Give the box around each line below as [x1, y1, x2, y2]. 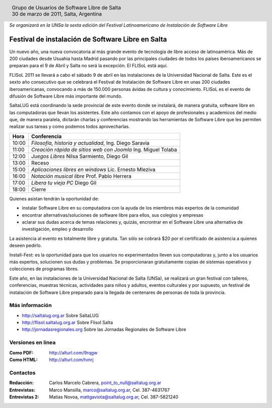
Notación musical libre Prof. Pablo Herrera [31, 172, 132, 179]
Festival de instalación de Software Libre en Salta [9, 35, 167, 44]
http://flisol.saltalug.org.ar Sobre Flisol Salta [22, 320, 113, 326]
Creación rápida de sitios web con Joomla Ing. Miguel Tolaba [31, 146, 177, 153]
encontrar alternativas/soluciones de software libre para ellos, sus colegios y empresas [22, 212, 203, 218]
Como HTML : [9, 356, 38, 363]
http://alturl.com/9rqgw [49, 349, 98, 355]
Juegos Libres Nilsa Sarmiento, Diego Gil [31, 152, 128, 160]
